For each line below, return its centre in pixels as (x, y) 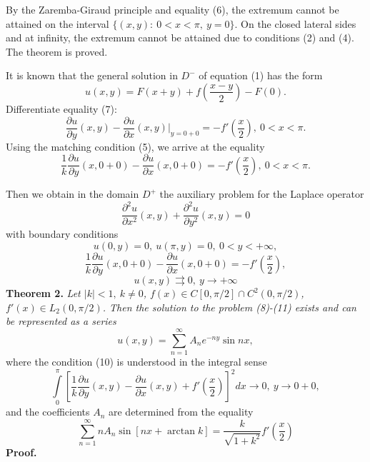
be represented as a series (61, 321)
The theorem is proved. (57, 51)
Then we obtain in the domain (72, 194)
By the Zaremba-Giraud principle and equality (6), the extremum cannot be (172, 9)
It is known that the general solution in (92, 75)
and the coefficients (48, 412)
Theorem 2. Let (43, 293)
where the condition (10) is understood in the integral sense (136, 361)
